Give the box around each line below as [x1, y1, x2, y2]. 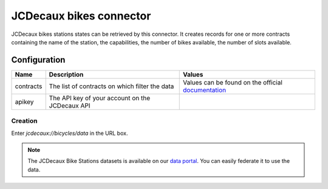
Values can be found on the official [182, 78, 282, 86]
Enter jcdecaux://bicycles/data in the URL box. [11, 129, 128, 137]
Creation [11, 117, 38, 125]
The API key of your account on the [49, 94, 151, 102]
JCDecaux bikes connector [11, 9, 151, 22]
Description [49, 70, 84, 78]
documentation [182, 86, 227, 94]
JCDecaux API [49, 101, 91, 109]
